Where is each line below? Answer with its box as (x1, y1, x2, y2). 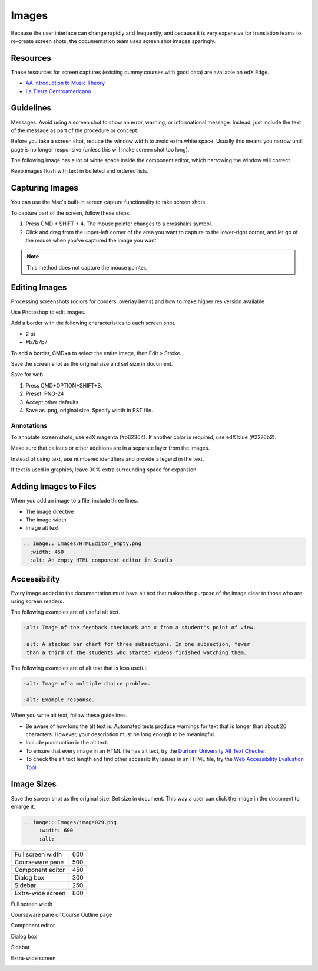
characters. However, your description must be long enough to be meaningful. (25, 731, 216, 738)
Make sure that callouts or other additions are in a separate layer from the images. (11, 444, 210, 451)
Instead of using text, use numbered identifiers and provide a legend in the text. (11, 455, 204, 462)
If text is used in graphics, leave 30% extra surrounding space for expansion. (11, 466, 198, 473)
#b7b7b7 (25, 339, 48, 346)
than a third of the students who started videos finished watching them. (26, 649, 247, 656)
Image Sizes (11, 779, 57, 789)
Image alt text (25, 524, 59, 532)
